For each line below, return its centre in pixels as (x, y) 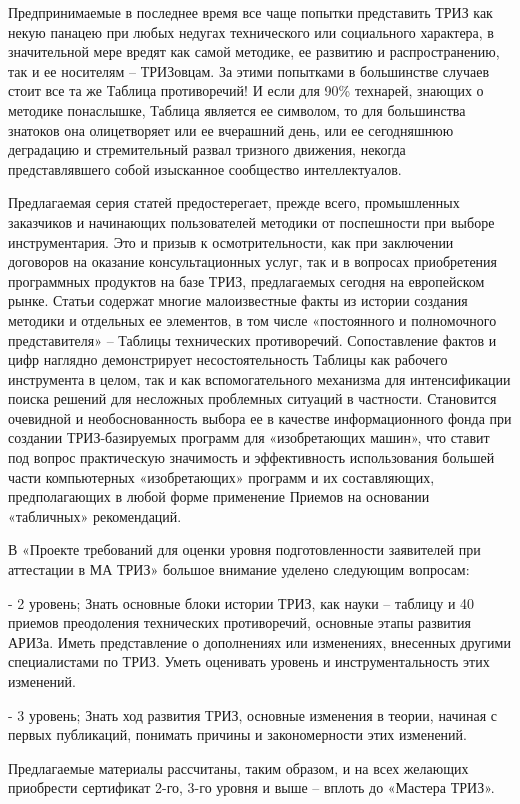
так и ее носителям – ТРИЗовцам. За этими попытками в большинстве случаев (249, 70)
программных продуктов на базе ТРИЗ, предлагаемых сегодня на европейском (246, 280)
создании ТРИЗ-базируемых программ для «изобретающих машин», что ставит (249, 437)
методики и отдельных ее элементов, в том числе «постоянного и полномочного (252, 319)
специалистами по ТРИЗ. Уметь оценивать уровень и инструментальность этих (249, 661)
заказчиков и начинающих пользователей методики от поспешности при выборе (251, 221)
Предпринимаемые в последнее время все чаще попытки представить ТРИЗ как (250, 12)
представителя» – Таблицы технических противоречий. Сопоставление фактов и (252, 339)
